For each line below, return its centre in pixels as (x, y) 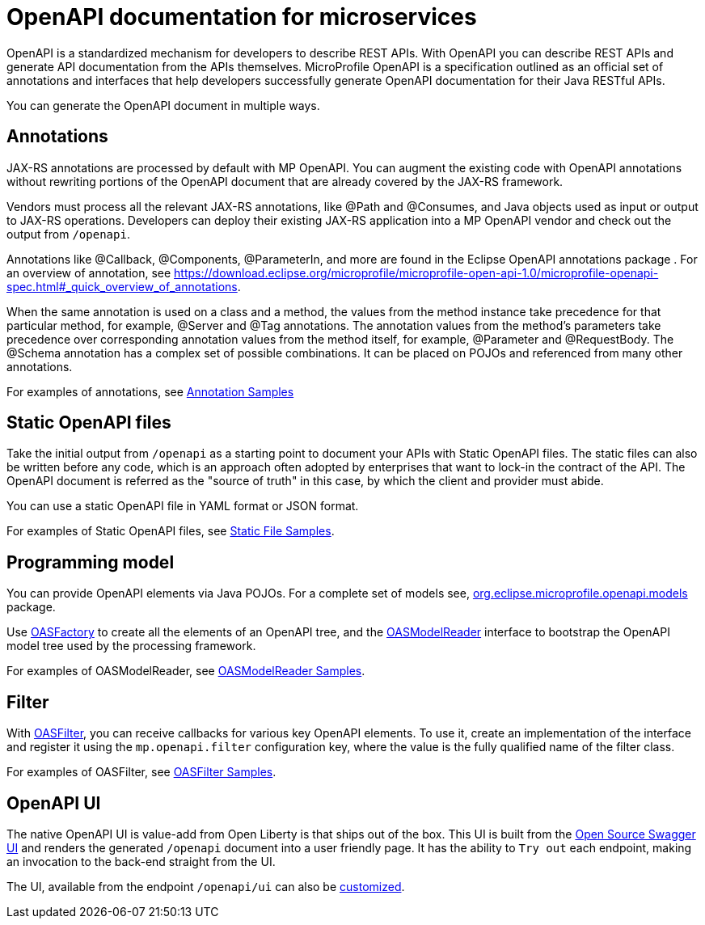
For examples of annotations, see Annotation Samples (150, 391)
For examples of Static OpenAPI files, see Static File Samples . (171, 531)
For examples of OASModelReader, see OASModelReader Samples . (186, 671)
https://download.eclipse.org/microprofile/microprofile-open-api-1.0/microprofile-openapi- (416, 272)
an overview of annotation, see (89, 272)
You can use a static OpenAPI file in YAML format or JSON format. (183, 506)
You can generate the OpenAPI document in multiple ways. (163, 105)
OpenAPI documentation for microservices (242, 17)
